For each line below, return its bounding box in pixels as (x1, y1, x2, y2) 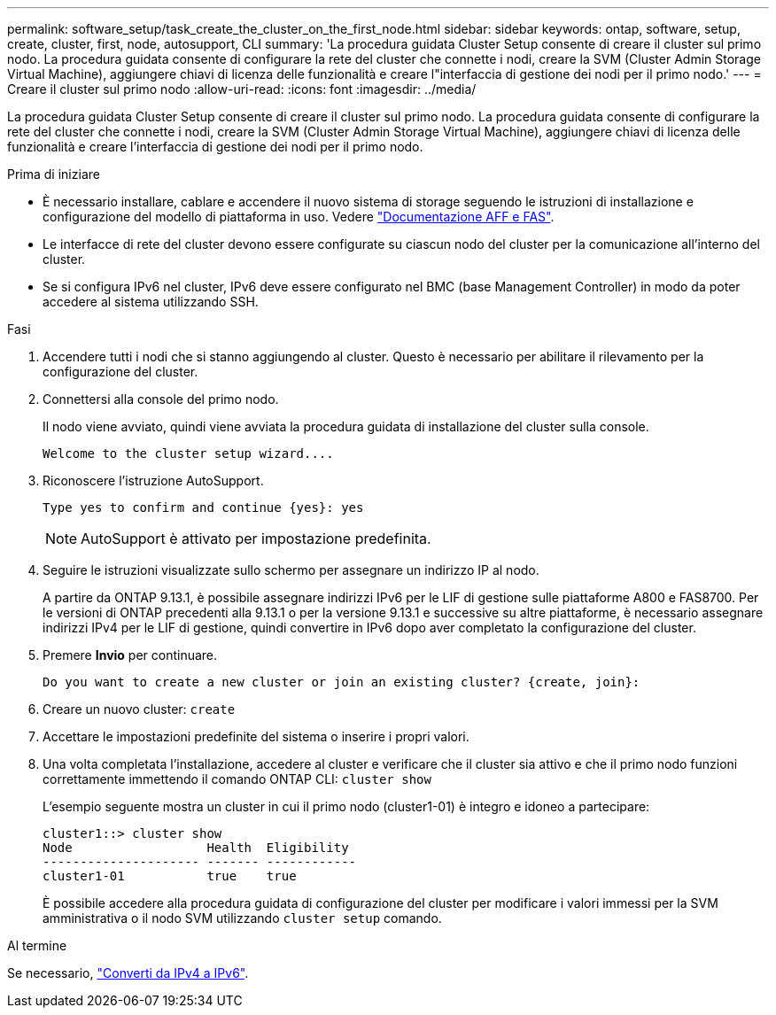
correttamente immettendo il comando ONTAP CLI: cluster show (43, 771, 431, 786)
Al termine (7, 938, 67, 953)
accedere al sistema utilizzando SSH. (43, 294, 259, 309)
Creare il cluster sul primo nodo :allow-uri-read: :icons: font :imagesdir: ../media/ (7, 81, 477, 97)
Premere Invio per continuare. (43, 647, 218, 662)
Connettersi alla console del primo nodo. (43, 391, 279, 407)
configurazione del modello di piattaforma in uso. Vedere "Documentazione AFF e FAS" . (43, 209, 555, 224)
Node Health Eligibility (43, 841, 349, 855)
